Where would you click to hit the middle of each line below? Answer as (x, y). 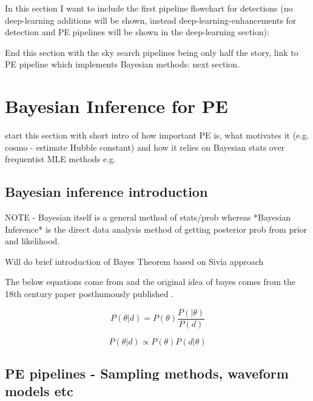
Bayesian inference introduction (106, 192)
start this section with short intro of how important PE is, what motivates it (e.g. (157, 135)
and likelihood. (32, 241)
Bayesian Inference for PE (116, 106)
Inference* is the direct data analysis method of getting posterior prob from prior (156, 229)
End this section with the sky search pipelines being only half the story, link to (152, 52)
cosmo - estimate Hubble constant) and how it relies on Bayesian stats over (145, 147)
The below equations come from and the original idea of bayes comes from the (150, 282)
